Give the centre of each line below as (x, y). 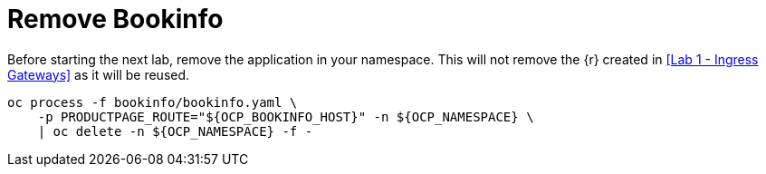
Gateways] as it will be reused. (99, 74)
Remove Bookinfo (115, 19)
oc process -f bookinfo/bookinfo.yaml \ (153, 102)
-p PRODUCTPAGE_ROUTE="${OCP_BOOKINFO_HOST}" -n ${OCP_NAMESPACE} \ (286, 116)
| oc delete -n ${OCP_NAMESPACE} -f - (175, 131)
